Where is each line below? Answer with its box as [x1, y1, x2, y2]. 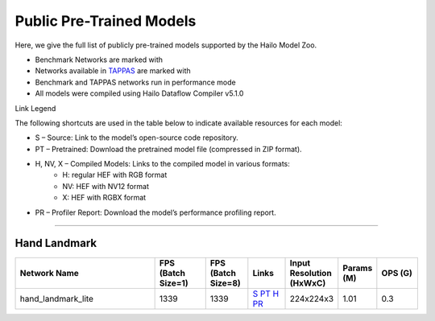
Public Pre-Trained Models [14, 12, 197, 30]
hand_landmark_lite [19, 293, 94, 304]
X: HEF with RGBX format [62, 193, 147, 203]
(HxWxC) [289, 278, 326, 289]
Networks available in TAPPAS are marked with [35, 66, 191, 76]
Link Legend [14, 103, 56, 113]
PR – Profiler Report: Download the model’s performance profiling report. [35, 208, 277, 217]
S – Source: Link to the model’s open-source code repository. [35, 133, 238, 142]
